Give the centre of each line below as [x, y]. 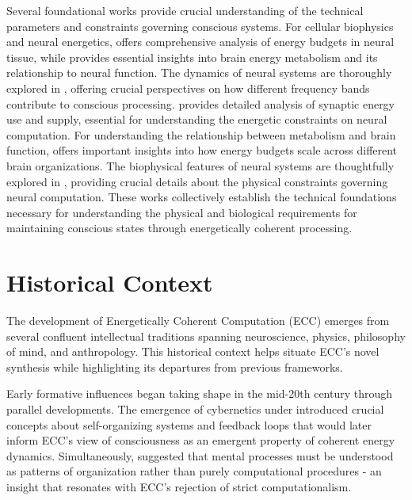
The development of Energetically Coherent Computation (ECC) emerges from [198, 321]
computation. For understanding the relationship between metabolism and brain [201, 134]
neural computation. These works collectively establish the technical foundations [202, 197]
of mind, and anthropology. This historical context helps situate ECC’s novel [193, 351]
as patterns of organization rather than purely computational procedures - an [194, 471]
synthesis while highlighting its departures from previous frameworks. [175, 366]
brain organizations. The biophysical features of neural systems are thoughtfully [200, 165]
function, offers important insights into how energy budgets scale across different [202, 150]
